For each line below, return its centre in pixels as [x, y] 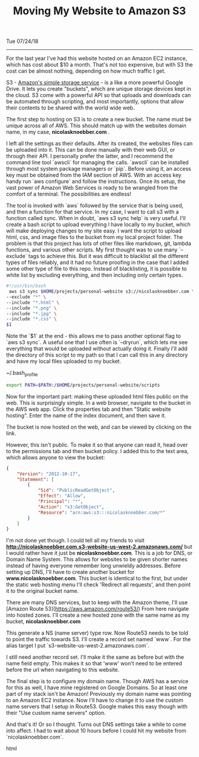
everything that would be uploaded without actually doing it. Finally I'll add [97, 348]
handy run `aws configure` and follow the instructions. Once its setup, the [96, 181]
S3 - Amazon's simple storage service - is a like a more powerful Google [95, 83]
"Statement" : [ [36, 479]
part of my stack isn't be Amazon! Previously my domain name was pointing [99, 694]
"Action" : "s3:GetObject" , [71, 507]
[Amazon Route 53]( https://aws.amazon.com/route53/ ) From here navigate [98, 609]
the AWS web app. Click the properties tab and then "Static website [89, 409]
